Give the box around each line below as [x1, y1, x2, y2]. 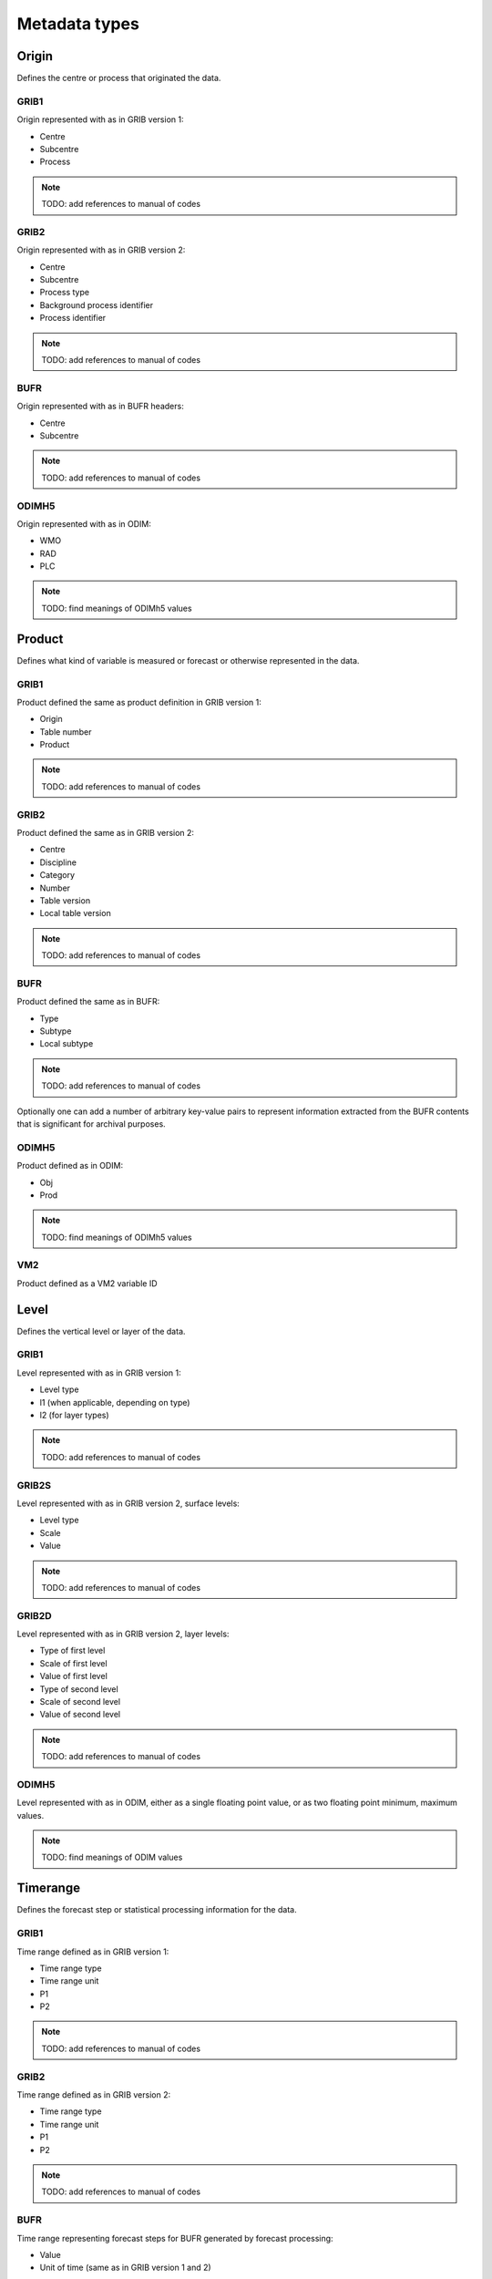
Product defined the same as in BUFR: [16, 996, 160, 1007]
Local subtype [39, 1038, 94, 1049]
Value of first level [39, 1671, 108, 1682]
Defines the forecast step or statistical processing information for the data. [16, 1904, 297, 1915]
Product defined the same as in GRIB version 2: [16, 827, 195, 838]
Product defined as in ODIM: [16, 1160, 124, 1171]
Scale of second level [39, 1696, 121, 1707]
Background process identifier [39, 299, 154, 310]
